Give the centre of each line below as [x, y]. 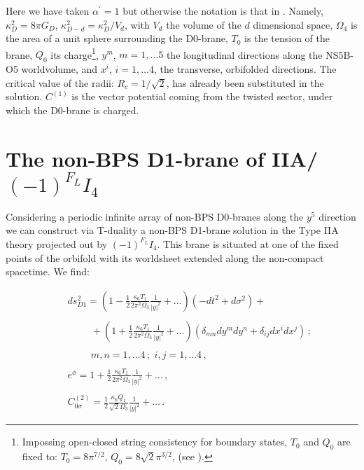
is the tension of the [287, 38]
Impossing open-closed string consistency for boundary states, [155, 442]
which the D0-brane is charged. [72, 110]
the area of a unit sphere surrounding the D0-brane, [117, 38]
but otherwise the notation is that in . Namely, [223, 11]
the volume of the [204, 24]
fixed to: [40, 456]
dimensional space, [293, 24]
